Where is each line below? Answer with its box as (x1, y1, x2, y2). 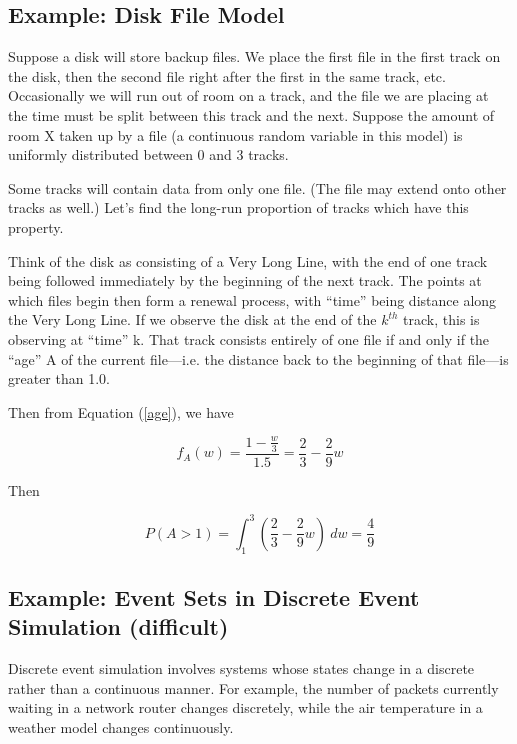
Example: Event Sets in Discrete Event (8, 581, 420, 612)
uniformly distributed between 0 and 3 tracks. (8, 144, 289, 165)
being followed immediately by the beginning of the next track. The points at (8, 270, 482, 291)
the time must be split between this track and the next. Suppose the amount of (8, 104, 495, 125)
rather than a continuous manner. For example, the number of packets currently (8, 677, 499, 698)
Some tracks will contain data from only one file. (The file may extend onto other (8, 177, 507, 198)
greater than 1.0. (8, 368, 110, 389)
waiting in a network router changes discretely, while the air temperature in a (8, 697, 483, 718)
